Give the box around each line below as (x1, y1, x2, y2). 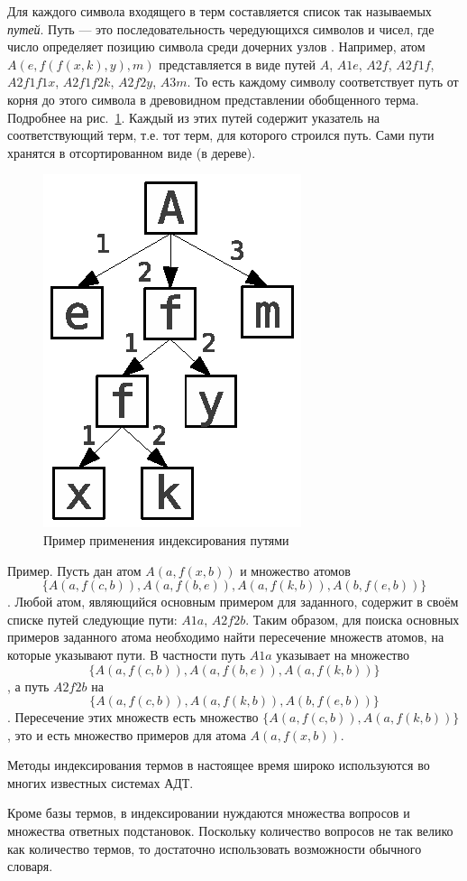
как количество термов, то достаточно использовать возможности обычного (7, 839, 422, 858)
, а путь (7, 676, 50, 695)
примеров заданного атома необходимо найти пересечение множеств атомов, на (7, 627, 444, 646)
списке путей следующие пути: (7, 609, 178, 628)
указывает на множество (276, 645, 410, 663)
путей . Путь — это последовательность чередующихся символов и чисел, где (7, 19, 435, 38)
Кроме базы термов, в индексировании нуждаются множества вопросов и (7, 803, 410, 822)
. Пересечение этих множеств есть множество (7, 708, 259, 727)
